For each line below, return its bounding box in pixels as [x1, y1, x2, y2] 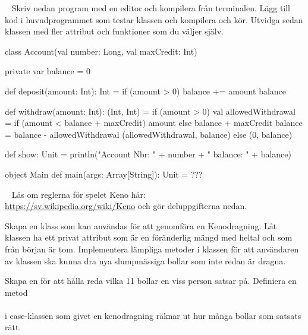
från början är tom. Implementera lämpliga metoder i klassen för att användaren [5, 242, 299, 255]
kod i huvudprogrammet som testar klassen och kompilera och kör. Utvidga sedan [5, 13, 303, 26]
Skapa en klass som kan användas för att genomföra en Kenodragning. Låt [5, 219, 277, 232]
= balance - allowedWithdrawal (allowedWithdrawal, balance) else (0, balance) [5, 128, 293, 140]
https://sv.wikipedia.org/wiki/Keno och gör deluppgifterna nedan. [5, 200, 247, 212]
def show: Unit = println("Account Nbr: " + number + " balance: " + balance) [5, 148, 291, 160]
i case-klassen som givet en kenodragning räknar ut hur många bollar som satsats [5, 309, 301, 321]
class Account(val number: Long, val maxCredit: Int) [5, 45, 197, 57]
